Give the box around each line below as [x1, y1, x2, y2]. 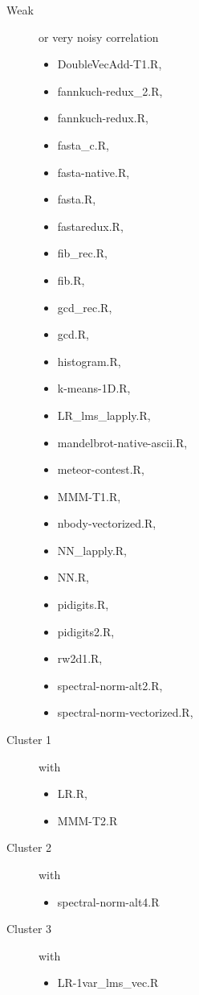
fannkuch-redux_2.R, [57, 82, 163, 99]
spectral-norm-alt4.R [57, 893, 160, 910]
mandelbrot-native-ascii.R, [57, 434, 188, 450]
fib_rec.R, [57, 245, 108, 261]
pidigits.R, [57, 596, 109, 613]
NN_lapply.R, [57, 541, 127, 558]
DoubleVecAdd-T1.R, [57, 56, 162, 72]
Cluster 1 [6, 731, 52, 748]
